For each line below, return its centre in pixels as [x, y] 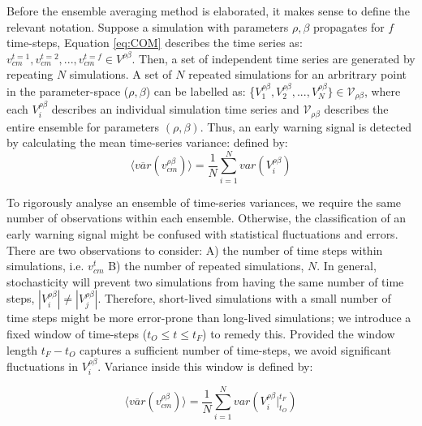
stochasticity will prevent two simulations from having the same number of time [205, 281]
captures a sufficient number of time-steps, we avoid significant [235, 349]
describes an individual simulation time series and [175, 109]
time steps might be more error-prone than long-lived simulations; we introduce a [209, 318]
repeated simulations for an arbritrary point [297, 74]
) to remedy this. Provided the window [299, 333]
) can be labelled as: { [200, 90]
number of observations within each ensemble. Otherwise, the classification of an [207, 218]
